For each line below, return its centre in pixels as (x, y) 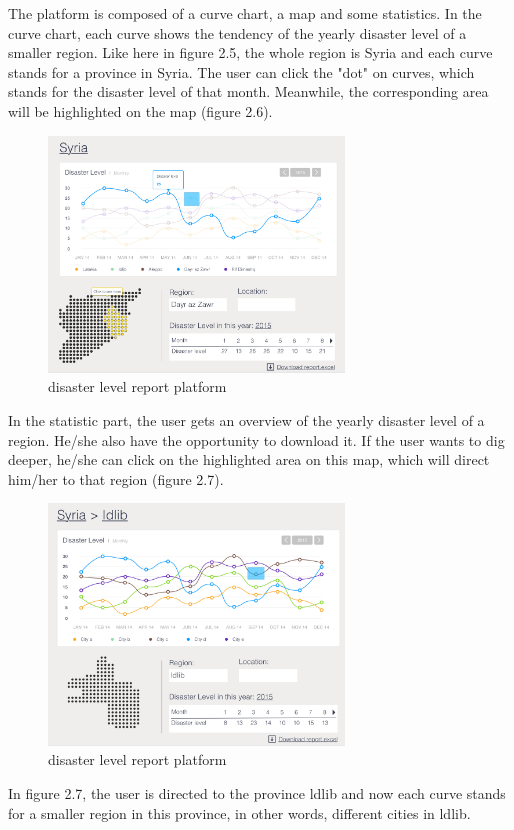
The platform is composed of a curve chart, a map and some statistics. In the (245, 13)
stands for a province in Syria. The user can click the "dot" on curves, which (241, 71)
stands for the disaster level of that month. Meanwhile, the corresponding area (248, 91)
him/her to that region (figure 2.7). (116, 478)
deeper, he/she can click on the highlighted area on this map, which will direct (249, 459)
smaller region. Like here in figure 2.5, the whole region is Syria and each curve (250, 52)
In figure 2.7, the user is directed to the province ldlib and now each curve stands (257, 792)
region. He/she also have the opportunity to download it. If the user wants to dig (256, 439)
